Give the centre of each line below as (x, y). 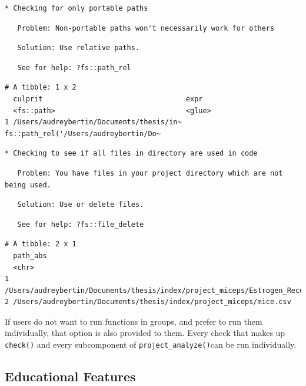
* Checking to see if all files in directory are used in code (131, 154)
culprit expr (108, 99)
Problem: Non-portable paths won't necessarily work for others (146, 28)
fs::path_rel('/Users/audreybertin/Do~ (83, 133)
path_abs (30, 255)
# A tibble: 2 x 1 (41, 244)
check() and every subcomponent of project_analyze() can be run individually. (151, 344)
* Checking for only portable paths (76, 8)
